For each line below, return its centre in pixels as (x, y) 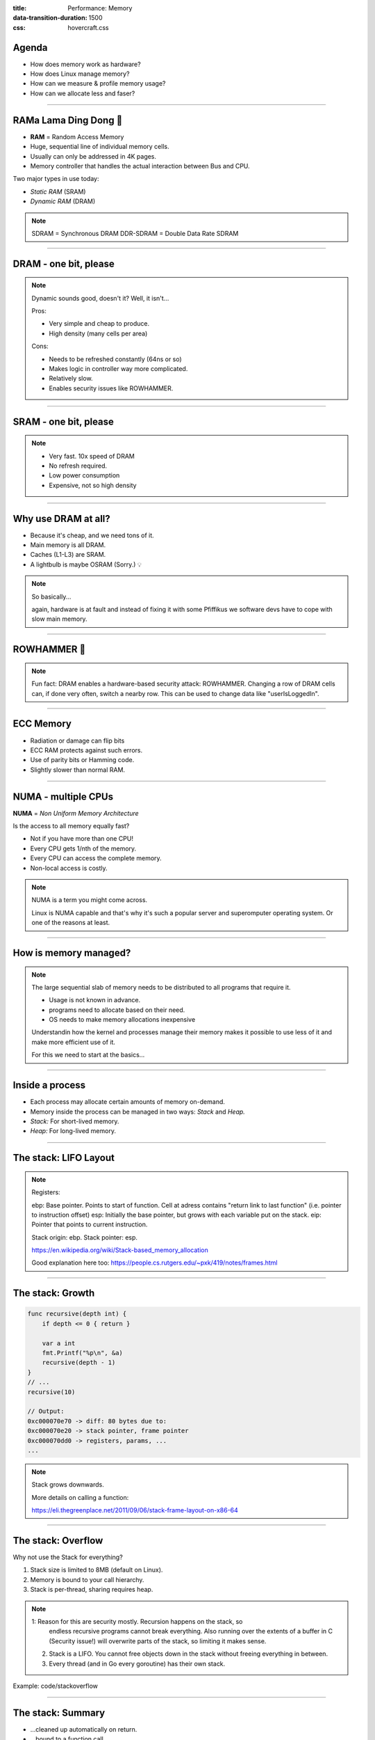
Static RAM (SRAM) (58, 191)
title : (20, 8)
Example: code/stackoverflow (56, 1686)
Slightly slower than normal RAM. (77, 770)
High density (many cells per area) (98, 333)
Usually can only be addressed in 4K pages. (93, 156)
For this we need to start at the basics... (88, 1055)
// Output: (46, 1411)
